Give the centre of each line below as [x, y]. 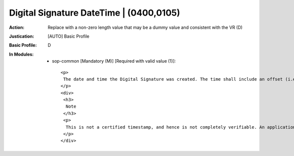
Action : [17, 27]
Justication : [22, 36]
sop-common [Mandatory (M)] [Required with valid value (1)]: [114, 61]
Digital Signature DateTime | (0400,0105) [95, 13]
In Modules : [21, 54]
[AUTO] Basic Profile [69, 36]
